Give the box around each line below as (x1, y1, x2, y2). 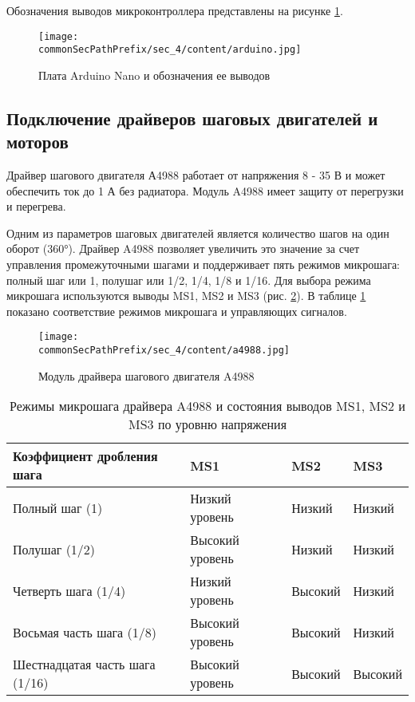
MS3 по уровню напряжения (128, 415, 287, 434)
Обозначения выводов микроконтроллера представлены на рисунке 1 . (6, 2, 343, 18)
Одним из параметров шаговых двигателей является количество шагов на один (6, 224, 389, 241)
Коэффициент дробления (13, 447, 158, 466)
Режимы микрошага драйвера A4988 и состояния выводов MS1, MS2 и (10, 396, 405, 416)
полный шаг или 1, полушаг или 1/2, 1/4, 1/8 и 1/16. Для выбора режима (6, 271, 371, 288)
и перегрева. (6, 198, 66, 215)
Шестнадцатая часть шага (13, 655, 156, 674)
